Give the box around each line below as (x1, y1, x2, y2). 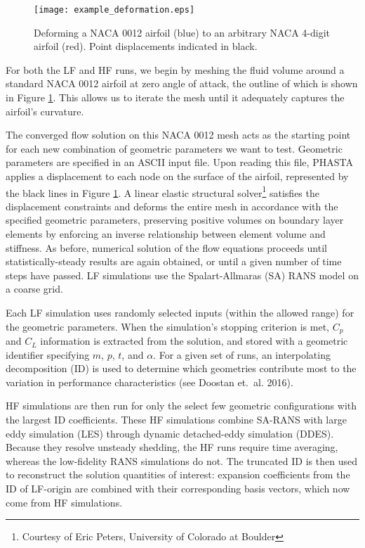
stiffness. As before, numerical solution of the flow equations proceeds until (6, 240, 327, 255)
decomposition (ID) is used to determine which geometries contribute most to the (6, 361, 357, 376)
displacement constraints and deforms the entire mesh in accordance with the (6, 198, 338, 213)
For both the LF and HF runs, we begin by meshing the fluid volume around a (6, 62, 345, 77)
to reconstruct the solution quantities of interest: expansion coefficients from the (6, 467, 350, 482)
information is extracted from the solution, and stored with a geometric (40, 333, 348, 348)
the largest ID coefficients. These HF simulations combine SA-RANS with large (6, 412, 347, 427)
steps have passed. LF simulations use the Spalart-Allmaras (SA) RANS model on (6, 267, 359, 282)
